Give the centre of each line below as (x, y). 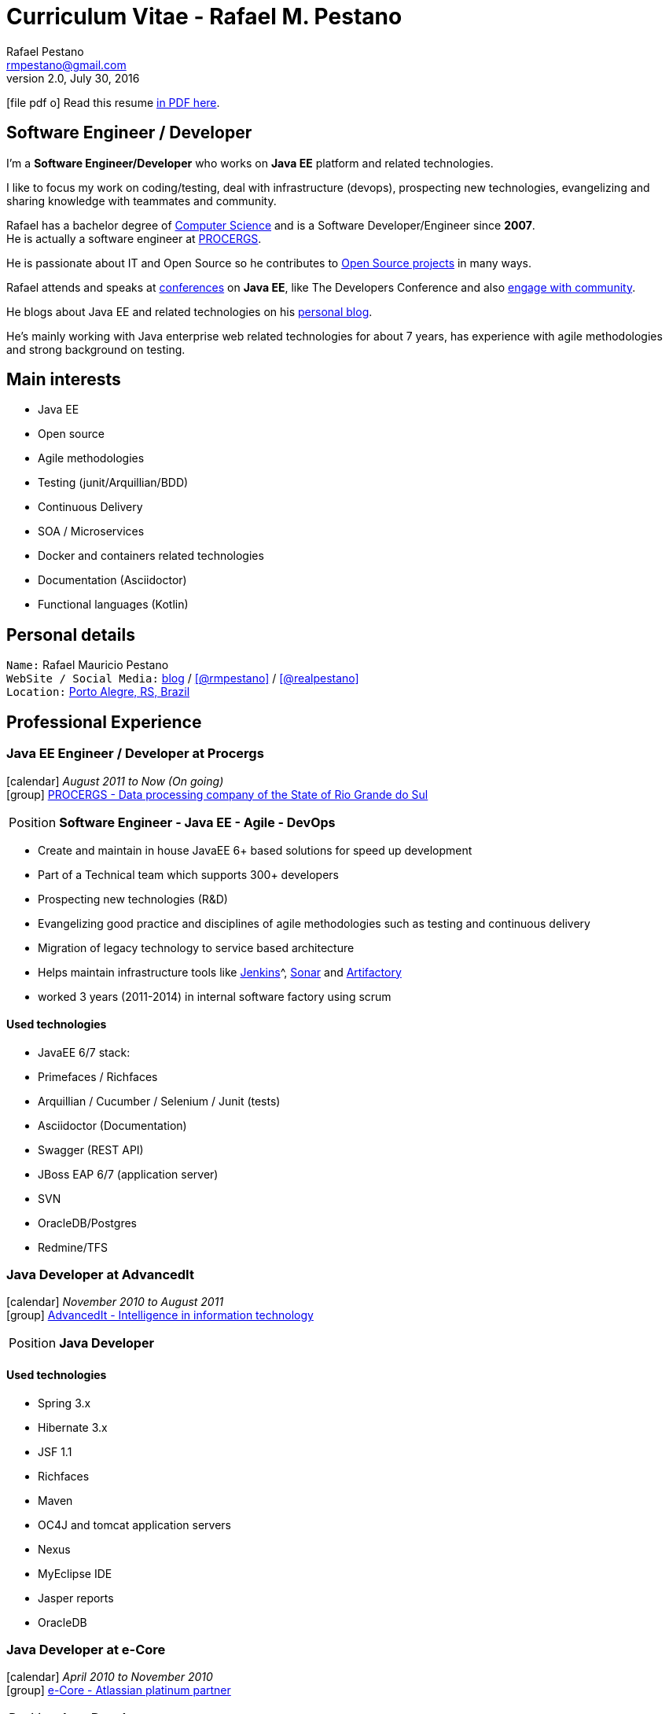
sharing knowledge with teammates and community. (142, 200)
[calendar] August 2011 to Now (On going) (115, 781)
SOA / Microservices (91, 531)
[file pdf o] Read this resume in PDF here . (113, 102)
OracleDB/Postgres (87, 1223)
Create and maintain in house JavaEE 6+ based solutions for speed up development (255, 850)
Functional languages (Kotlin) (113, 605)
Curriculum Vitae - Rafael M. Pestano (204, 17)
